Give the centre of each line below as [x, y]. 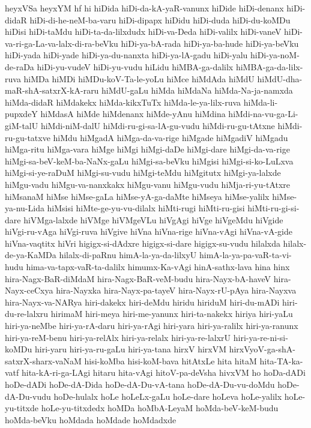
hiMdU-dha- [280, 78]
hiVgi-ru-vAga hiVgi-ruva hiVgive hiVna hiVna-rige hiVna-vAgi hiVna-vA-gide [149, 231]
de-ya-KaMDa [31, 255]
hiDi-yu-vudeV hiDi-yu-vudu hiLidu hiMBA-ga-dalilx [135, 66]
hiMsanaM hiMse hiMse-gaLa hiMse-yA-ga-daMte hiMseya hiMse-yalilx [137, 196]
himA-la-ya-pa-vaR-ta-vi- [245, 255]
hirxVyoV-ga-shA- [262, 349]
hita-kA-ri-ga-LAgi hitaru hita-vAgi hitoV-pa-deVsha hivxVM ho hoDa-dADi [163, 372]
